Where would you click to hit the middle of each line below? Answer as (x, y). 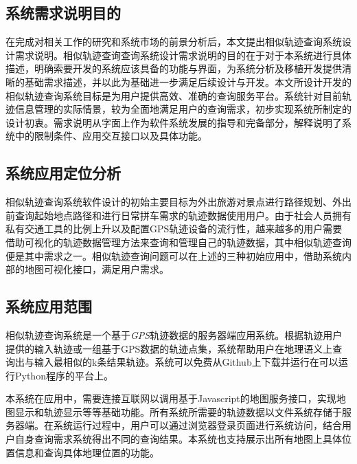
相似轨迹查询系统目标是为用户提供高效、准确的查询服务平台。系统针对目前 (174, 95)
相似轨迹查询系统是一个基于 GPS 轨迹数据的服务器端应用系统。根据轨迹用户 (174, 334)
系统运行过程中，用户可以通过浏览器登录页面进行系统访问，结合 (197, 425)
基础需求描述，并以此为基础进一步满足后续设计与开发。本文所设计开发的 (188, 81)
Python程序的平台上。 (64, 375)
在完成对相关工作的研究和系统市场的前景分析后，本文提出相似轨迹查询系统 (174, 42)
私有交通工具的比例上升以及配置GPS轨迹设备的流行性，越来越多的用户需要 (174, 229)
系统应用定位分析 (63, 173)
